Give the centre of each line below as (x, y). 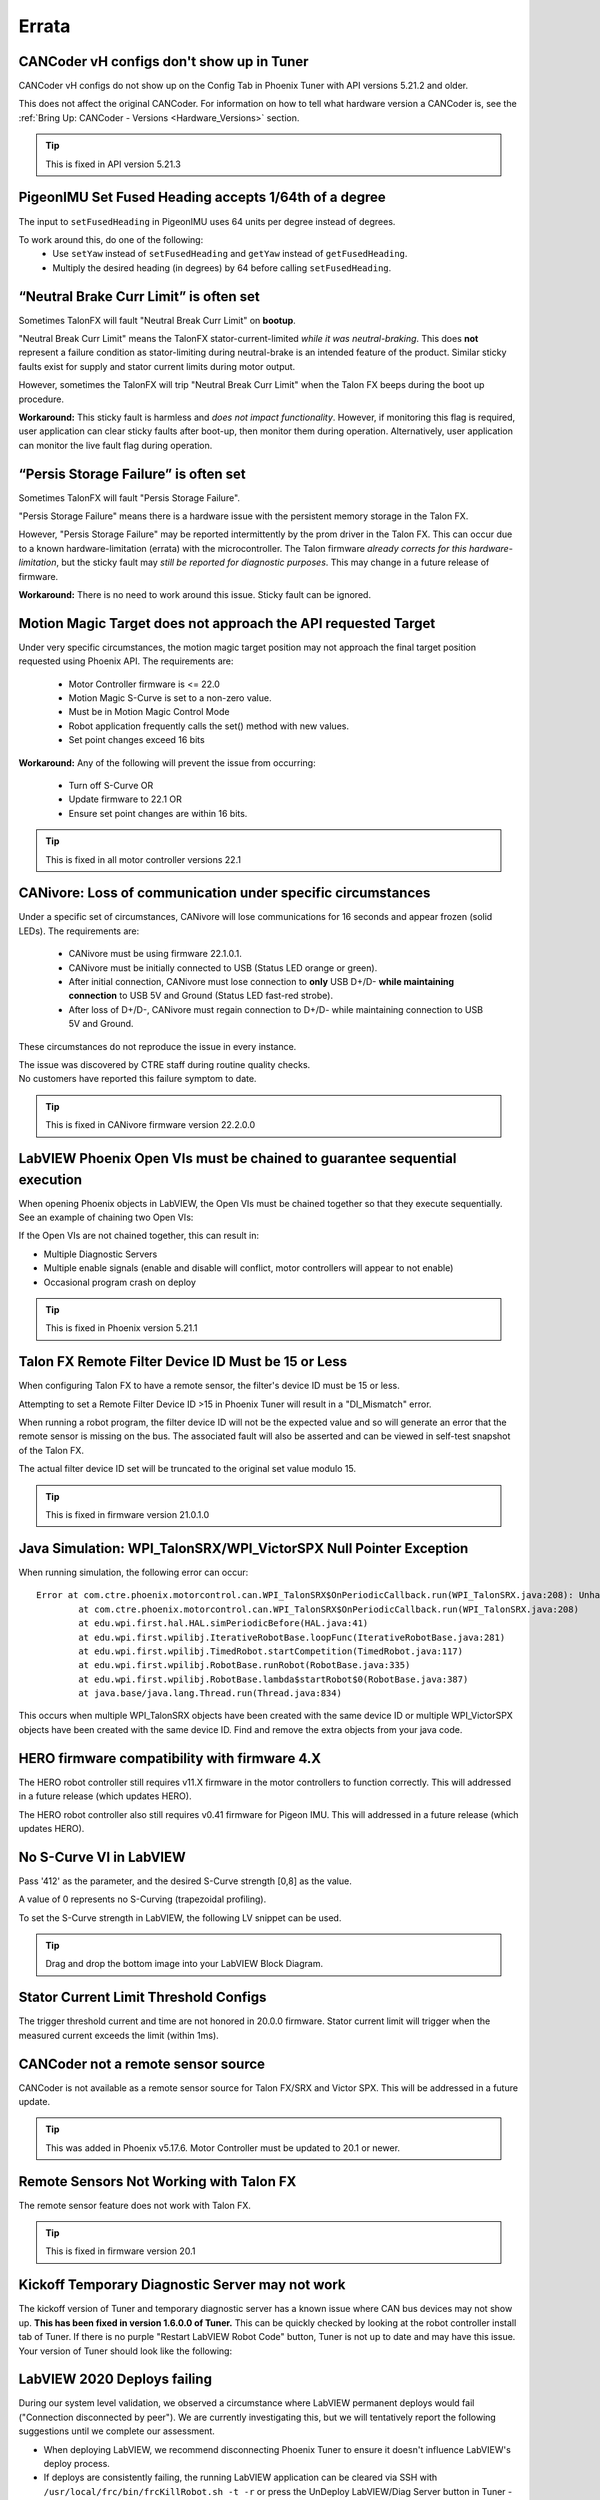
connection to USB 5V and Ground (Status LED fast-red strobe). (201, 996)
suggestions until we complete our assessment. (116, 2431)
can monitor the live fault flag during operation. (115, 445)
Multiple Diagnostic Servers (100, 1254)
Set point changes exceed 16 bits (136, 740)
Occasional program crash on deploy (120, 1282)
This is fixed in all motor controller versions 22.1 (143, 859)
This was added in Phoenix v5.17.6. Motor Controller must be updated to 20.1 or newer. (222, 2147)
